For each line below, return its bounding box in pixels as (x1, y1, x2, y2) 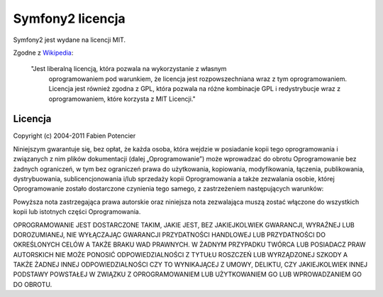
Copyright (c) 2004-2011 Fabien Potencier (13, 131, 136, 140)
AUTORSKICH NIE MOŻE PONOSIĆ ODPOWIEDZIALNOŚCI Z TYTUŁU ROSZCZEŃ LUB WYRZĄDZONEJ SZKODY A (13, 250, 348, 259)
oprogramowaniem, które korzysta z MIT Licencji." (48, 94, 196, 103)
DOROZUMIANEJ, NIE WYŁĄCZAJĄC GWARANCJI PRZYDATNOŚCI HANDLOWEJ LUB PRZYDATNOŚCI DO (13, 230, 326, 239)
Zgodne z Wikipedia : (13, 48, 74, 57)
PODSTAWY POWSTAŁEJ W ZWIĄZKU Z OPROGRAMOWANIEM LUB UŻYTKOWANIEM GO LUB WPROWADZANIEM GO (13, 270, 362, 279)
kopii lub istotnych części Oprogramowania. (13, 207, 141, 216)
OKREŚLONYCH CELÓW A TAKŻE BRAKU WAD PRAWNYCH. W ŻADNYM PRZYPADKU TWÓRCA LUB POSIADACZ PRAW (13, 240, 366, 249)
